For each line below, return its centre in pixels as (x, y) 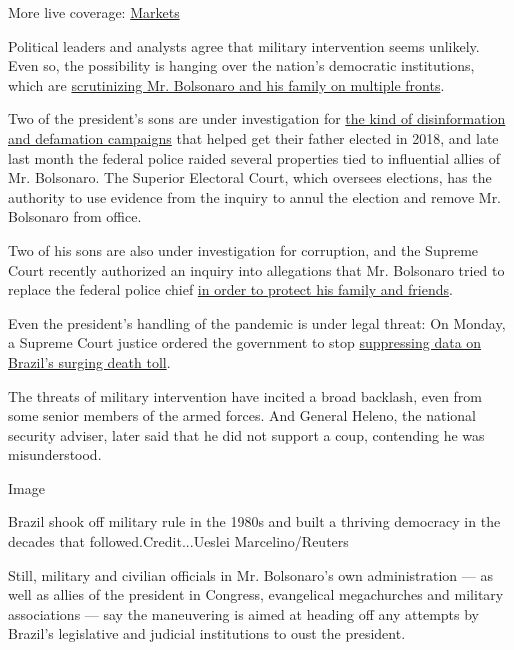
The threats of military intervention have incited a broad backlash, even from (245, 395)
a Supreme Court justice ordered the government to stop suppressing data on (245, 342)
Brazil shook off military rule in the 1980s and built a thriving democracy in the (254, 521)
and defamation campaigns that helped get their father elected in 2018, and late (253, 137)
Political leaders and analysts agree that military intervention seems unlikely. (244, 45)
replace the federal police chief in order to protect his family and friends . (230, 289)
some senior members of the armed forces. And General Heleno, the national (242, 415)
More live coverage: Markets (94, 12)
